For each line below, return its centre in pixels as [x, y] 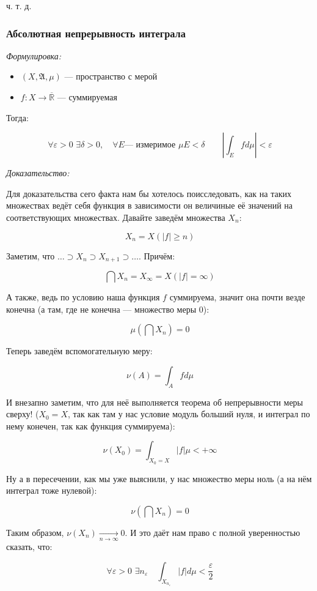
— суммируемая [87, 97]
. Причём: [157, 255]
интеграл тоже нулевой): [52, 490]
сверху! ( [23, 414]
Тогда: [17, 117]
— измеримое [150, 145]
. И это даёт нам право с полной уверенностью [213, 532]
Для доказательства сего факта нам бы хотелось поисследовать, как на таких [149, 193]
